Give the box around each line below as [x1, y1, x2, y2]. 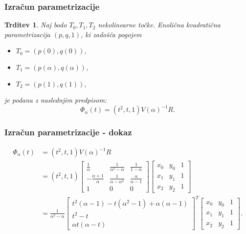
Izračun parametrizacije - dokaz [4, 126, 132, 138]
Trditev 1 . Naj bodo [4, 20, 67, 30]
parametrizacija [4, 29, 50, 39]
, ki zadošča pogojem [81, 29, 142, 39]
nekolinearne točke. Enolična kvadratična [98, 20, 221, 30]
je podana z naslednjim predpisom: [4, 95, 107, 105]
